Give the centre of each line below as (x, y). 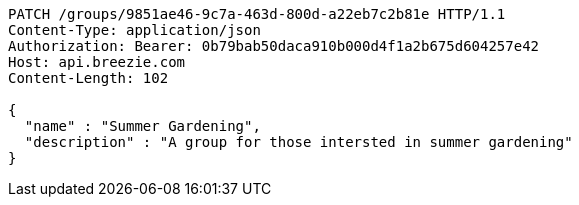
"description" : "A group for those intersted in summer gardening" (298, 142)
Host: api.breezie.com (97, 62)
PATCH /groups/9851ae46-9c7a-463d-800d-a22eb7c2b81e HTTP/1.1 (257, 14)
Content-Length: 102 (88, 78)
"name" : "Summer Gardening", (142, 126)
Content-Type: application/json (134, 30)
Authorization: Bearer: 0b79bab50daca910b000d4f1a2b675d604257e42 (274, 46)
